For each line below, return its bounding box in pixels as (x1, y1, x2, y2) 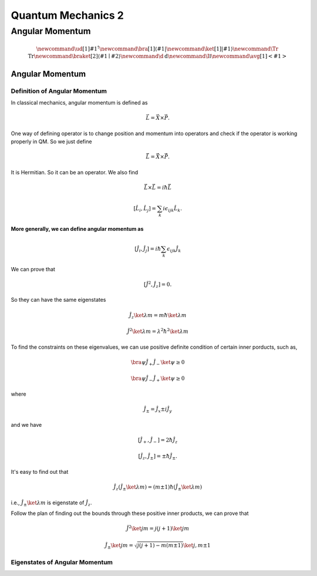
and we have (11, 421, 42, 428)
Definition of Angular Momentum (11, 87, 107, 95)
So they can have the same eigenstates (11, 297, 106, 304)
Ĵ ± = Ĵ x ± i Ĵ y (143, 406, 173, 414)
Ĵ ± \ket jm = (104, 542, 133, 550)
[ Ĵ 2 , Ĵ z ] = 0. (144, 280, 172, 289)
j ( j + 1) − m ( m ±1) (137, 542, 183, 549)
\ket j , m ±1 (183, 542, 211, 548)
